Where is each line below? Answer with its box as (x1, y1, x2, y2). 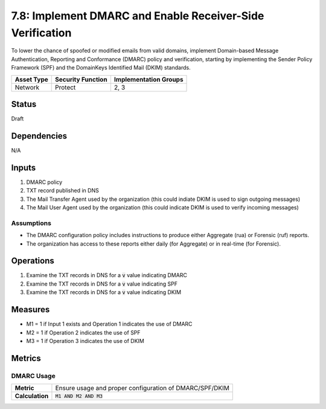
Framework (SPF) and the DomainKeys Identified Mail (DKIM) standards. (11, 64, 191, 71)
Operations (11, 256, 54, 266)
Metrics (11, 353, 42, 363)
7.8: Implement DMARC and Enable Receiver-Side (11, 9, 264, 22)
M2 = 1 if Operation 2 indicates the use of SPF (26, 329, 141, 336)
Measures (11, 304, 50, 315)
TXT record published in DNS (26, 187, 99, 194)
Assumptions (11, 218, 51, 227)
